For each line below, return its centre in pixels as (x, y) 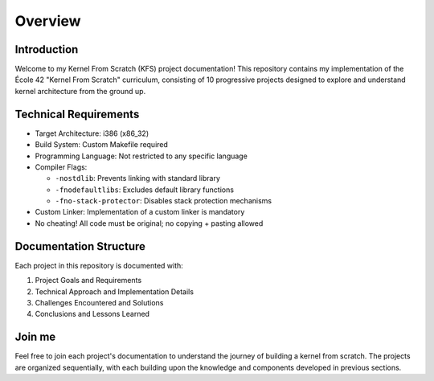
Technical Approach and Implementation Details (115, 291)
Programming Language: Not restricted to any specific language (141, 156)
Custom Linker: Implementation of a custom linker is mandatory (140, 212)
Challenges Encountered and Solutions (99, 302)
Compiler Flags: (61, 167)
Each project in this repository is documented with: (99, 265)
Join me (35, 337)
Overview (48, 21)
